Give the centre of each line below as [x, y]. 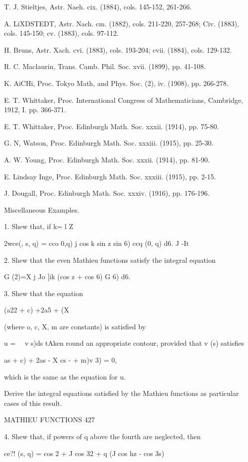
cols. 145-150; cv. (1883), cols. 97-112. [61, 33]
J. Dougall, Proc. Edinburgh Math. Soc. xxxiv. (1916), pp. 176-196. [107, 193]
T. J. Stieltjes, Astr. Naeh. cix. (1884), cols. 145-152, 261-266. [98, 6]
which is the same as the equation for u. [65, 376]
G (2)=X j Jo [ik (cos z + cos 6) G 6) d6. [67, 276]
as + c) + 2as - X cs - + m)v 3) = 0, [61, 360]
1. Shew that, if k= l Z [39, 226]
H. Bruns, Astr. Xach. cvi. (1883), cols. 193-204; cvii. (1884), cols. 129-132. [118, 49]
